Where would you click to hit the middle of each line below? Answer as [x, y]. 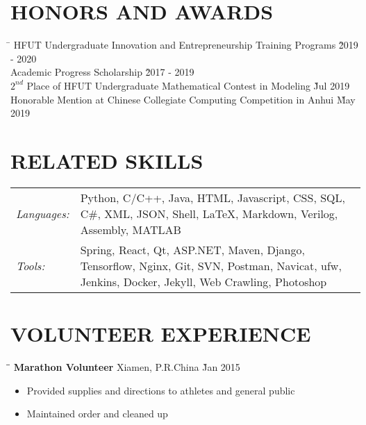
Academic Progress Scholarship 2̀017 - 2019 [102, 72]
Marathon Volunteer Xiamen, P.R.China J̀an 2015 [127, 366]
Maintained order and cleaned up [97, 414]
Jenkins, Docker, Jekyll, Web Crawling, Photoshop [203, 281]
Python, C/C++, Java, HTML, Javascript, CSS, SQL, [213, 197]
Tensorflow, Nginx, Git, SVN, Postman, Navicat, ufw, [211, 265]
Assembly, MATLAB [131, 229]
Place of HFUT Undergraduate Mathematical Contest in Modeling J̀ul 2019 [188, 85]
